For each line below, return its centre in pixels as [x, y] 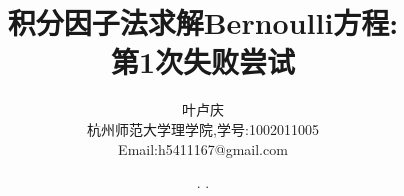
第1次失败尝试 [203, 61]
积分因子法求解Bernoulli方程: [203, 22]
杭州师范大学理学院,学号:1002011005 [203, 128]
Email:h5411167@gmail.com [203, 148]
